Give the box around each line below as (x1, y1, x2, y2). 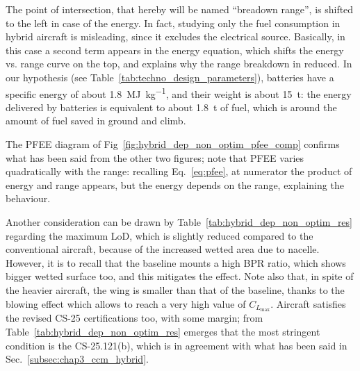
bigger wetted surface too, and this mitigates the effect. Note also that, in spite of (6, 269, 354, 283)
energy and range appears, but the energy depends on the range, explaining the (6, 177, 344, 192)
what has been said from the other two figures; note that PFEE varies (6, 150, 304, 165)
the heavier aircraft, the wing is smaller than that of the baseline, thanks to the (6, 282, 345, 297)
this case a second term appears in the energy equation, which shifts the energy (6, 42, 344, 57)
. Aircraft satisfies (270, 296, 346, 311)
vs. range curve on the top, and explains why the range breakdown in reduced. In (6, 56, 352, 71)
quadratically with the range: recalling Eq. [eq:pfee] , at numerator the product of (6, 164, 352, 179)
